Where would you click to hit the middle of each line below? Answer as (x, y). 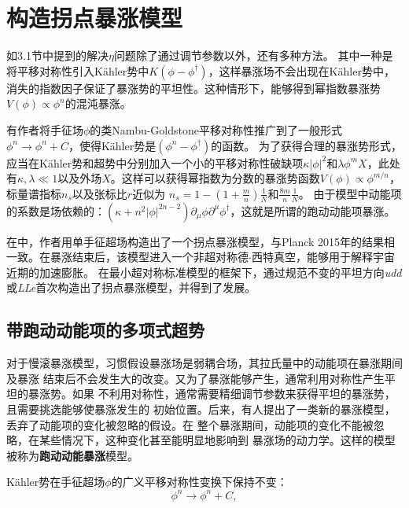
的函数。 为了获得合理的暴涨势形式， (307, 145)
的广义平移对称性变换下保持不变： (199, 482)
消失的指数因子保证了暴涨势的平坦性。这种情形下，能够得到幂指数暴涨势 (193, 88)
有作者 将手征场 (45, 129)
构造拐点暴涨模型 (95, 18)
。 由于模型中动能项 (350, 193)
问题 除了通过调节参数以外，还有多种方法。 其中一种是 (253, 55)
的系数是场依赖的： (56, 210)
